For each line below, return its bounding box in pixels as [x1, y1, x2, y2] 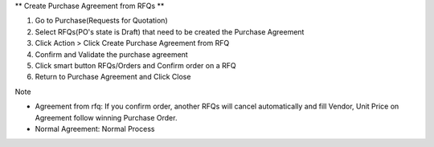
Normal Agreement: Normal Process [35, 124, 155, 133]
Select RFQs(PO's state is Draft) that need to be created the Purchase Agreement [35, 27, 305, 36]
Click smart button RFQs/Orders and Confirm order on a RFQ [35, 60, 236, 70]
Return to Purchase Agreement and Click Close [35, 72, 191, 82]
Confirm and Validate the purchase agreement [35, 49, 188, 59]
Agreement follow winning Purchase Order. [35, 112, 178, 122]
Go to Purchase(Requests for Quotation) [35, 16, 168, 26]
